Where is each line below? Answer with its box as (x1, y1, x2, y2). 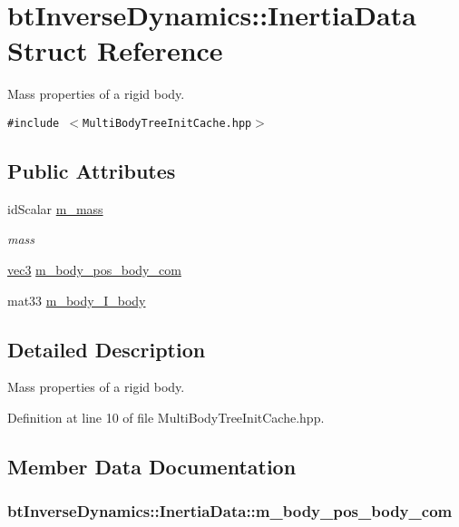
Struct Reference (7, 32, 223, 69)
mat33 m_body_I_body (7, 290, 146, 309)
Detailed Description (7, 335, 206, 363)
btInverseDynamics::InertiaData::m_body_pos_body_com (7, 500, 453, 522)
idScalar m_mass (7, 199, 103, 218)
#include (7, 116, 60, 130)
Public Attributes (7, 156, 176, 184)
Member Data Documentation (7, 452, 297, 480)
